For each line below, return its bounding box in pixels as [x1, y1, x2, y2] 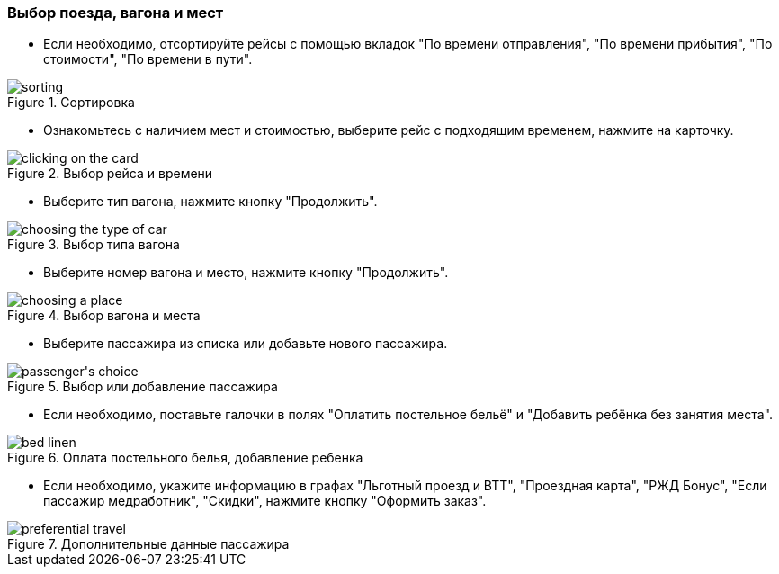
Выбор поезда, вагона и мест [7, 4, 224, 22]
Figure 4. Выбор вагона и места [7, 308, 201, 324]
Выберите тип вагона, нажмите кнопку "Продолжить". [43, 193, 378, 210]
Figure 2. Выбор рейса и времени [7, 166, 213, 182]
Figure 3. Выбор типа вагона [7, 237, 180, 253]
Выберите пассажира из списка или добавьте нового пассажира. [43, 336, 448, 352]
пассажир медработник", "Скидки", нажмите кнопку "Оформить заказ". [43, 493, 487, 509]
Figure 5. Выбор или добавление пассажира [7, 379, 278, 395]
